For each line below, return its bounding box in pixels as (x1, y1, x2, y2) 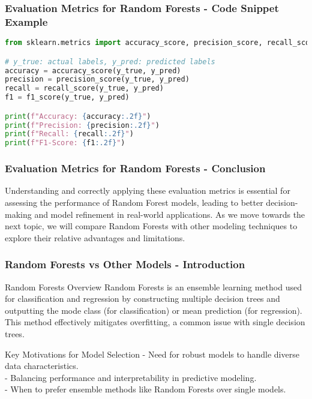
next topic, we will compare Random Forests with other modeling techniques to (5, 220, 298, 232)
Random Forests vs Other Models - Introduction (5, 257, 245, 272)
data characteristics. (5, 359, 79, 372)
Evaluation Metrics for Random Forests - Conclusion (5, 161, 266, 176)
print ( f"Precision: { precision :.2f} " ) (5, 121, 160, 130)
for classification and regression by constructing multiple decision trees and (5, 292, 280, 305)
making (5, 208, 32, 220)
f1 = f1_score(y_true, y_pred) (5, 93, 130, 102)
